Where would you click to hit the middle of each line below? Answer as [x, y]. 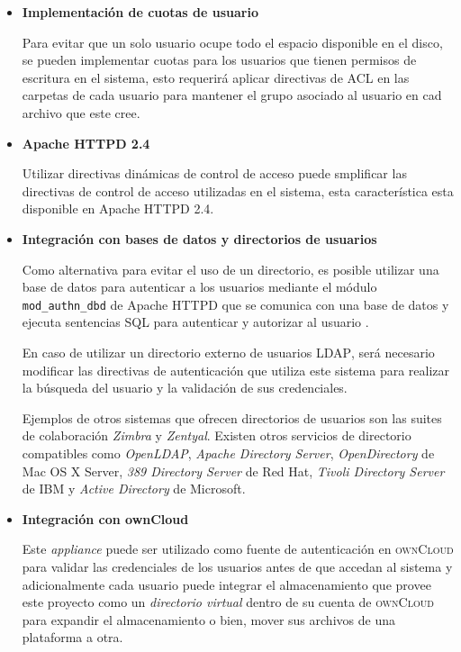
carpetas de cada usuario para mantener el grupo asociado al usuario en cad [232, 95]
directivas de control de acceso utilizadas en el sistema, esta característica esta [238, 190]
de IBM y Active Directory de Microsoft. [134, 489]
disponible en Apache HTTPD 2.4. [118, 208]
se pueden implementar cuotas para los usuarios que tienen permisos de [219, 60]
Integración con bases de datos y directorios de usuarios [199, 238]
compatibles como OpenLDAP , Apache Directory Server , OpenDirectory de [228, 453]
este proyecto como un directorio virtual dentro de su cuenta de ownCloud [228, 602]
